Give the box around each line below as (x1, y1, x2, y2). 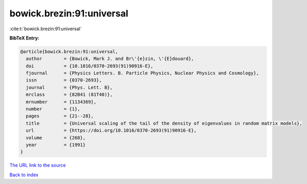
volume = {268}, (26, 135, 86, 140)
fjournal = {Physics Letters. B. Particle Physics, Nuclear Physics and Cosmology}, (26, 70, 259, 76)
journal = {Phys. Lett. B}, (26, 85, 113, 90)
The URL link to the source (9, 162, 66, 169)
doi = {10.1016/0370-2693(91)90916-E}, (26, 63, 154, 69)
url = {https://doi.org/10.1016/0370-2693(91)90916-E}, (26, 128, 197, 133)
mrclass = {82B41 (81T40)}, (26, 92, 113, 97)
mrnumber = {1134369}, (26, 99, 97, 105)
